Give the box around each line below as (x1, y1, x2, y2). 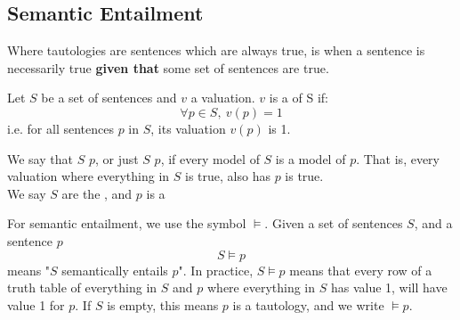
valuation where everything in (7, 167, 170, 185)
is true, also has (185, 167, 270, 185)
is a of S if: (269, 88, 328, 107)
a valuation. (190, 88, 255, 107)
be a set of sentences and (41, 88, 177, 107)
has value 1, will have (330, 278, 448, 297)
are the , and (61, 184, 133, 202)
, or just (94, 149, 139, 168)
